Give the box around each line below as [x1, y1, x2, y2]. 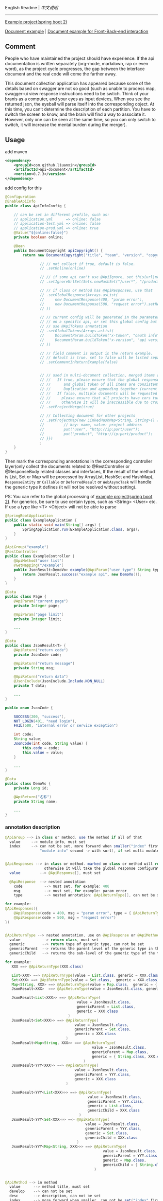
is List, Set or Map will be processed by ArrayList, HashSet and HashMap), [5, 474, 154, 480]
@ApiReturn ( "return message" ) [14, 661, 75, 666]
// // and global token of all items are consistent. [39, 382, 162, 387]
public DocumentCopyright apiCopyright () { [14, 248, 103, 253]
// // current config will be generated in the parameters [39, 315, 162, 320]
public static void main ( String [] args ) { [14, 522, 101, 527]
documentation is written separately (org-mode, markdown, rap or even [5, 60, 148, 66]
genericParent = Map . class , [92, 1049, 149, 1055]
